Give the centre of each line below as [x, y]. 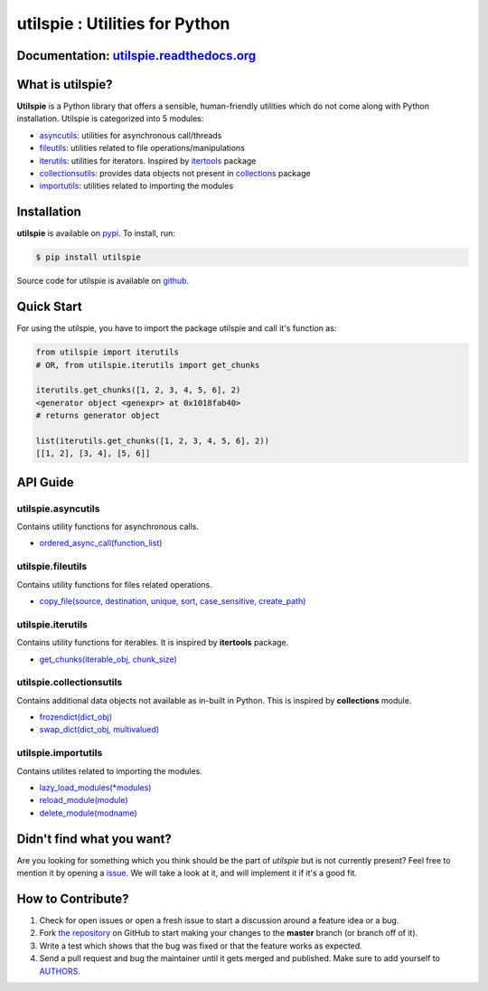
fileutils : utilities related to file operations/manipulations [142, 148]
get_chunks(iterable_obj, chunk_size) [108, 659]
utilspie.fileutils [52, 567]
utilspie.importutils [60, 753]
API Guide [45, 482]
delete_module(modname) [88, 813]
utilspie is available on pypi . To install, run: [96, 233]
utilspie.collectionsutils [70, 683]
